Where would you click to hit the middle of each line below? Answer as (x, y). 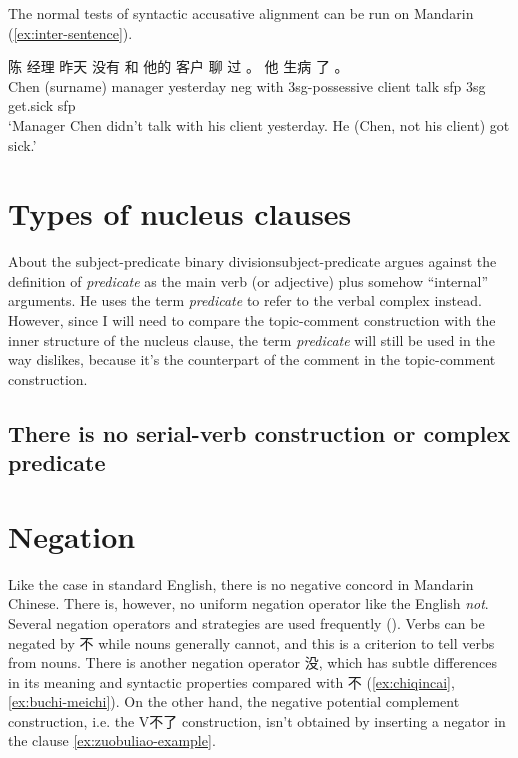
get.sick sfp (42, 105)
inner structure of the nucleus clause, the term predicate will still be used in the (251, 339)
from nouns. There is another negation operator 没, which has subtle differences (253, 662)
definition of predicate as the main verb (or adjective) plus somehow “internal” (248, 280)
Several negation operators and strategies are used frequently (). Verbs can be (246, 622)
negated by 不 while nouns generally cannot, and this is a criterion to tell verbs (251, 642)
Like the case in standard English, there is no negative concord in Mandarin (241, 583)
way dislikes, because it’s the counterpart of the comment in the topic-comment (252, 359)
